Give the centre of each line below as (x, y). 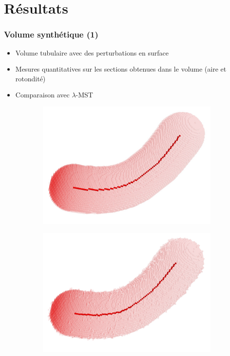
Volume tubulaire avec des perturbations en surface (92, 52)
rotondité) (30, 78)
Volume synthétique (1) (51, 34)
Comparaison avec (42, 95)
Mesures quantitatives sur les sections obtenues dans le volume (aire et (121, 69)
